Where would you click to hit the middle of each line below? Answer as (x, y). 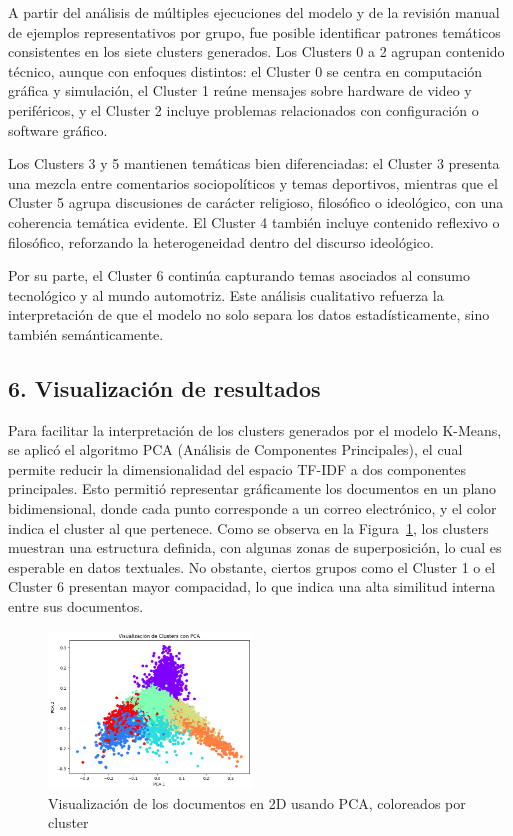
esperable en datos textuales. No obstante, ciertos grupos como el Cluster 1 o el (252, 566)
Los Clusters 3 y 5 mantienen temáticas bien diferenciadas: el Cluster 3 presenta (254, 163)
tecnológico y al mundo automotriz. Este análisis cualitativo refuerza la (226, 294)
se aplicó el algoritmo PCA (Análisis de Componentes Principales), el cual (235, 449)
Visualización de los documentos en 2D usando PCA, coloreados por (257, 802)
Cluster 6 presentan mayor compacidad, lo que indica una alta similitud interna (252, 586)
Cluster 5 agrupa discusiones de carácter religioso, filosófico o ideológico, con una (256, 202)
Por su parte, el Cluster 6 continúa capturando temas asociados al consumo (239, 275)
